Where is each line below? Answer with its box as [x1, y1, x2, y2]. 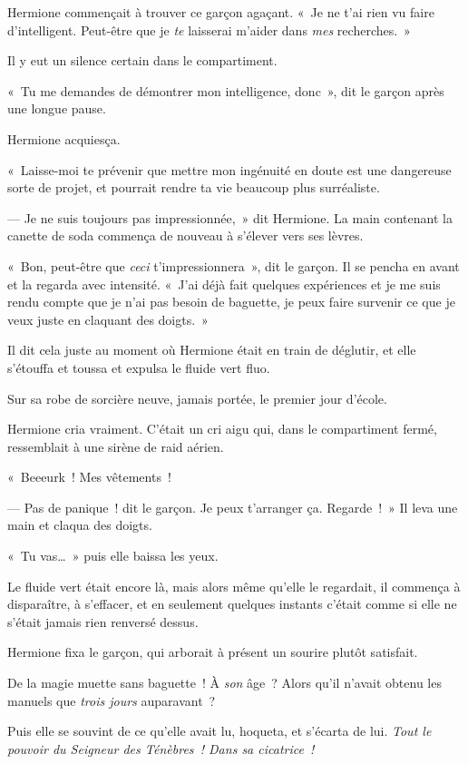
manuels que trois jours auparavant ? [7, 691, 216, 710]
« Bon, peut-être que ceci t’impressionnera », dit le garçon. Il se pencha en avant [7, 256, 460, 275]
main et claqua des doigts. [7, 515, 152, 534]
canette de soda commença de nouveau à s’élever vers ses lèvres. [7, 226, 364, 245]
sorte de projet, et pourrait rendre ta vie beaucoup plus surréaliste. [7, 178, 380, 197]
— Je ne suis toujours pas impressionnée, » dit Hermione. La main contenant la [7, 208, 453, 227]
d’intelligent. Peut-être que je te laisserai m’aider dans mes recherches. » [7, 20, 411, 39]
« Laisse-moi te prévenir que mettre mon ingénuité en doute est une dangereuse [7, 160, 452, 179]
